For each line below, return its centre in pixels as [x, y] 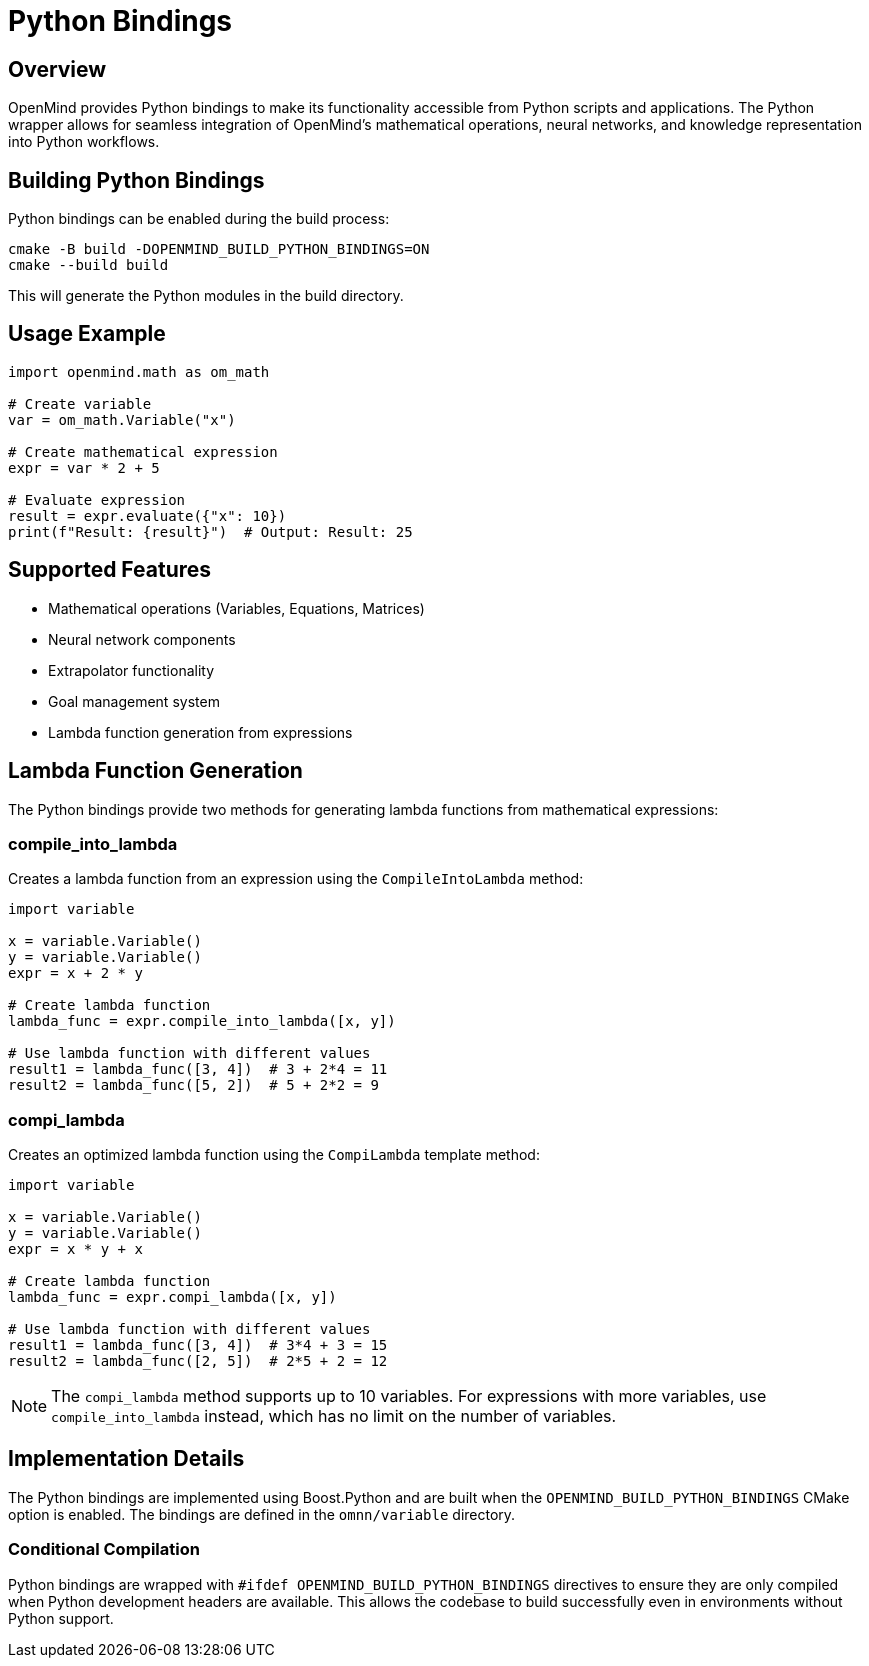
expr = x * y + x [75, 1249]
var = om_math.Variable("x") [122, 419]
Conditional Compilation [104, 1549]
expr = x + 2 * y [75, 973]
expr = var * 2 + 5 [84, 467]
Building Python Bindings [136, 180]
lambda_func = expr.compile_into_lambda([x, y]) [202, 1021]
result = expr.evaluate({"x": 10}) [147, 515]
